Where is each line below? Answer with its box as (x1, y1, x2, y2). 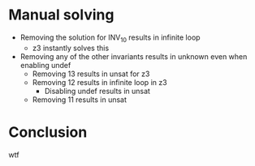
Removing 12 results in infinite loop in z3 (32, 77, 168, 87)
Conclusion (8, 123, 88, 141)
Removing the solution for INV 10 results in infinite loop (19, 32, 201, 44)
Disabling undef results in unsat (44, 86, 150, 96)
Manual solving (8, 6, 115, 24)
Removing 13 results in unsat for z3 (32, 69, 150, 79)
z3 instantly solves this (32, 43, 110, 53)
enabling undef (19, 60, 71, 70)
